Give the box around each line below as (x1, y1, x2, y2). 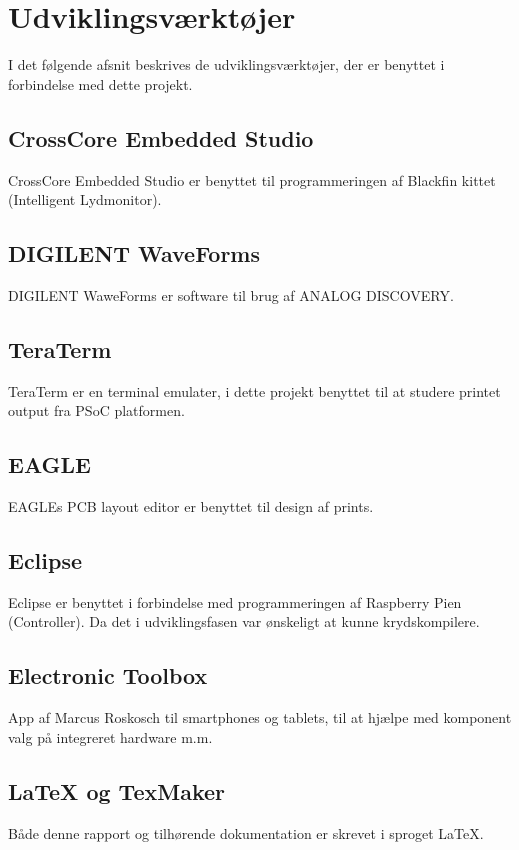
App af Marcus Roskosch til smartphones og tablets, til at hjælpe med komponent (8, 707, 512, 728)
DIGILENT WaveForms (8, 238, 260, 269)
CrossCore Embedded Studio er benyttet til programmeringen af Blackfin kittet (8, 169, 496, 190)
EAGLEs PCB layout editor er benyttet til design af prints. (8, 496, 374, 517)
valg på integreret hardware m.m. (8, 726, 213, 747)
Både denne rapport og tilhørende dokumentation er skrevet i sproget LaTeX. (8, 822, 484, 843)
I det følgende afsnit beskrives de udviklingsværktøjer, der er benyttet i (8, 54, 445, 75)
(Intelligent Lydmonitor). (8, 189, 162, 210)
